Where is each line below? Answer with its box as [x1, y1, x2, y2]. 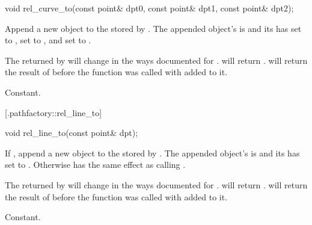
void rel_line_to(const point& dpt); [5, 126, 138, 139]
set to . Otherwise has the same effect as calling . [5, 158, 186, 171]
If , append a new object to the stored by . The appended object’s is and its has [5, 146, 300, 159]
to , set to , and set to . [5, 34, 91, 46]
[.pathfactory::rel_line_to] [5, 106, 102, 119]
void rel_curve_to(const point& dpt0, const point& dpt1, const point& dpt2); [5, 2, 294, 14]
